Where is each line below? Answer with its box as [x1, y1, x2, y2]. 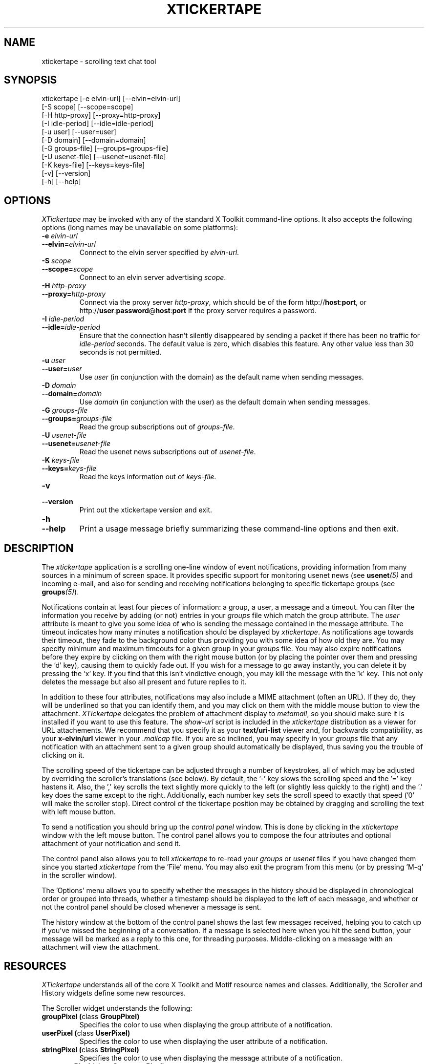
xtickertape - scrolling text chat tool [42, 57, 156, 65]
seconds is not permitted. [79, 348, 162, 357]
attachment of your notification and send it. [42, 839, 181, 848]
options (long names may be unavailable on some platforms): [42, 223, 238, 232]
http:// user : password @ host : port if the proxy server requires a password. [79, 306, 317, 315]
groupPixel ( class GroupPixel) [42, 1012, 140, 1021]
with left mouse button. [42, 808, 116, 816]
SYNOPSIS [4, 74, 57, 86]
